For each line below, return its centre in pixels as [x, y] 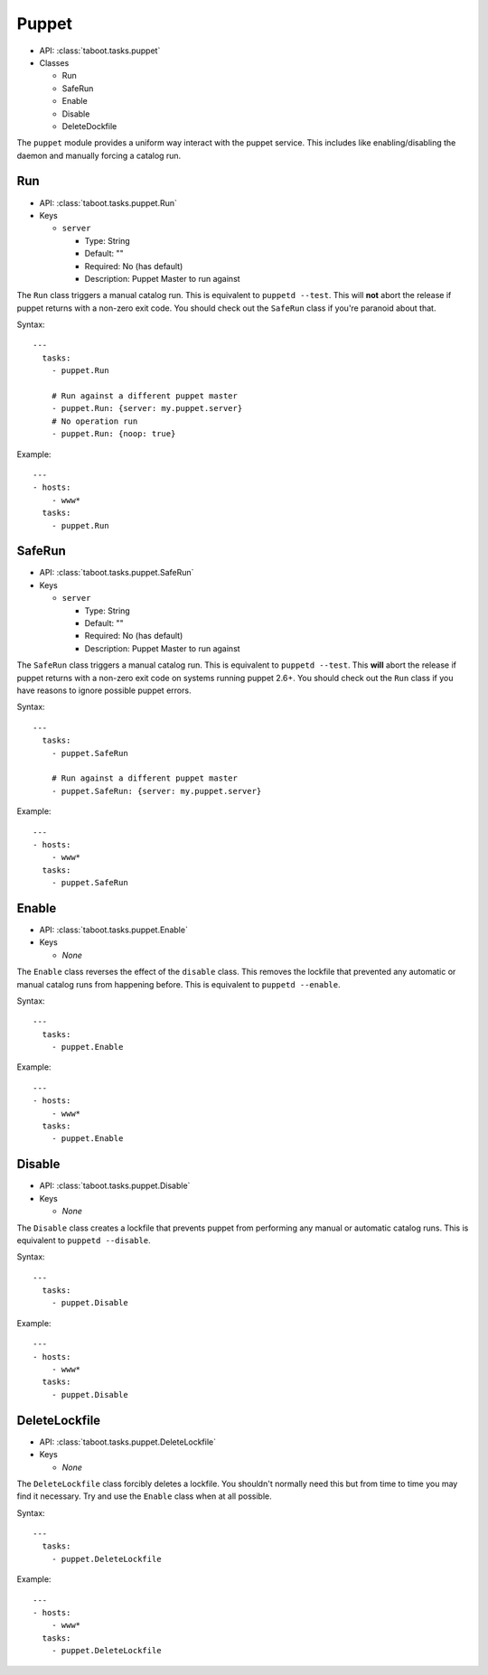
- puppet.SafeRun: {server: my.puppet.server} [156, 791]
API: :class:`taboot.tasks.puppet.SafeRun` [117, 573]
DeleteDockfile [89, 126]
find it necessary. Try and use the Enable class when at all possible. [144, 1496]
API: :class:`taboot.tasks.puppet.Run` [108, 202]
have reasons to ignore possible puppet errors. [104, 690]
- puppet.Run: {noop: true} [113, 434]
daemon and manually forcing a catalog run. [99, 155]
